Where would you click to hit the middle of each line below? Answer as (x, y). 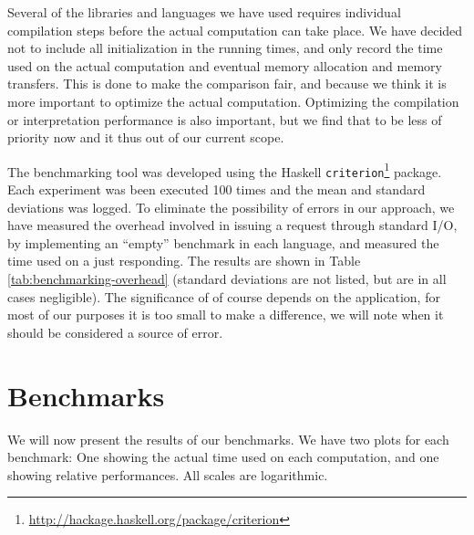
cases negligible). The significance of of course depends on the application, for (224, 296)
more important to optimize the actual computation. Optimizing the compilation (233, 101)
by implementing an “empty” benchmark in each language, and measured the (223, 242)
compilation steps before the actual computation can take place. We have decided (235, 30)
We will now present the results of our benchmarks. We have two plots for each (228, 439)
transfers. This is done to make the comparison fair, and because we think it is (227, 84)
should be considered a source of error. (115, 332)
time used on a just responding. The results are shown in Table (184, 261)
